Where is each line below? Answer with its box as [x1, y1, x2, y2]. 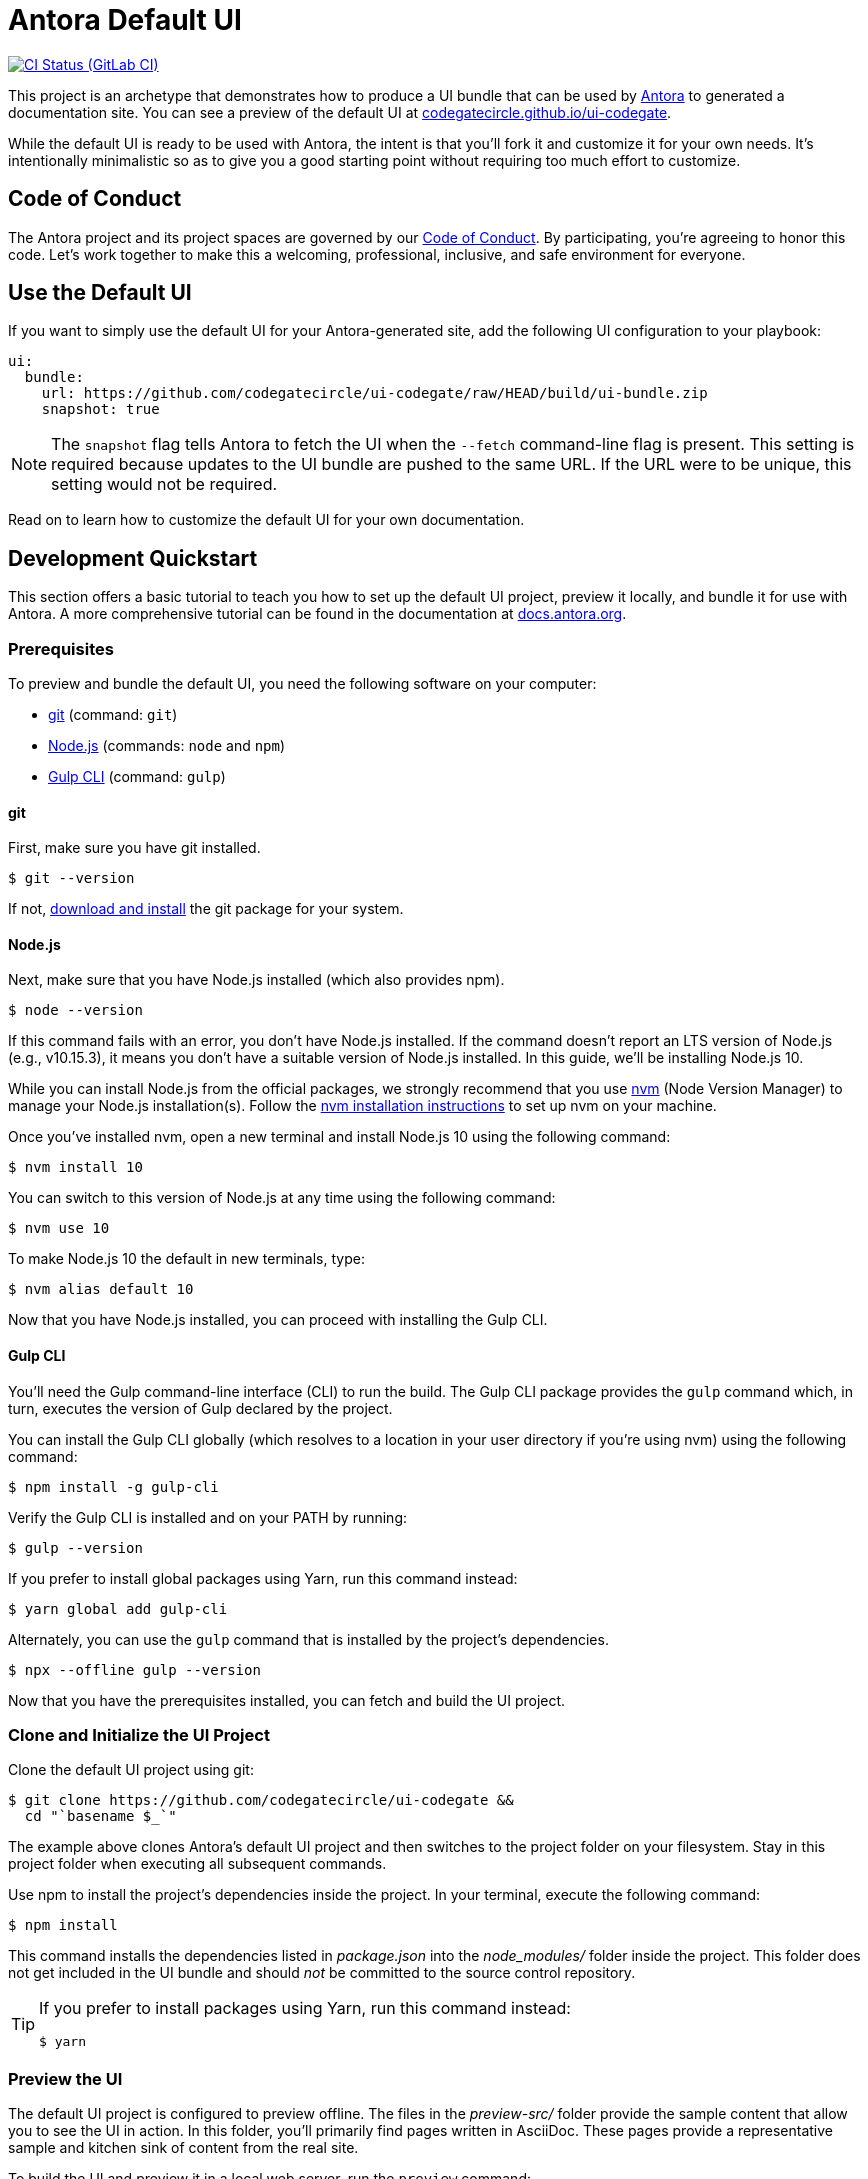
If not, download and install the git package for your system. [8, 900, 404, 918]
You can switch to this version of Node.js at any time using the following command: [8, 1189, 556, 1207]
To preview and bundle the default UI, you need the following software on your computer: [8, 675, 597, 693]
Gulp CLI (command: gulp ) [48, 768, 226, 786]
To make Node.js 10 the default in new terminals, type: [8, 1250, 365, 1268]
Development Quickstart [8, 545, 258, 571]
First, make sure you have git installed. [8, 839, 261, 857]
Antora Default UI [8, 3, 242, 37]
